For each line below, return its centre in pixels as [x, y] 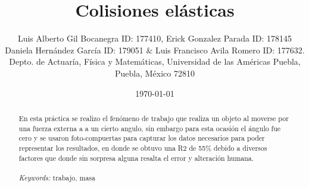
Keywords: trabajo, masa [57, 177]
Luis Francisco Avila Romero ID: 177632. [230, 50]
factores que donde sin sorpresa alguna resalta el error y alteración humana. [136, 158]
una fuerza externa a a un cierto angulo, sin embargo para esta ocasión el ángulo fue [150, 128]
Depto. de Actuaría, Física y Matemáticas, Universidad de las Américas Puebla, [155, 61]
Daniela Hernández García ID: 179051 [74, 50]
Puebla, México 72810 [155, 73]
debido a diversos [241, 148]
